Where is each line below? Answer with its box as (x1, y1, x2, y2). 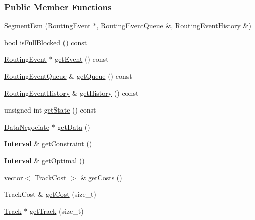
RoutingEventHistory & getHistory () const (4, 87, 139, 98)
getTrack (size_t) (30, 205, 84, 216)
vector (4, 172, 23, 182)
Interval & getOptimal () (4, 155, 85, 165)
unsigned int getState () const (4, 104, 96, 115)
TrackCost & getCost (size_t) (4, 189, 97, 199)
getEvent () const (55, 54, 109, 64)
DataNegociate (4, 121, 50, 132)
